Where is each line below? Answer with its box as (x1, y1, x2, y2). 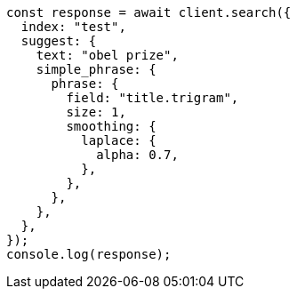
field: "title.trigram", (66, 91, 239, 105)
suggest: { (20, 34, 97, 48)
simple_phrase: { (36, 62, 157, 76)
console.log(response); (6, 247, 172, 261)
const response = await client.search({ (6, 5, 292, 20)
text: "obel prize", (36, 48, 179, 62)
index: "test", (20, 20, 126, 34)
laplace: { (81, 133, 157, 148)
